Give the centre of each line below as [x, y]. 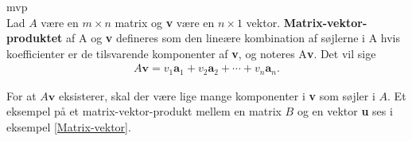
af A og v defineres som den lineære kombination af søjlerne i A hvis [233, 38]
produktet [35, 38]
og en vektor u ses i [345, 111]
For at [21, 95]
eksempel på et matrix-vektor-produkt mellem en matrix [144, 111]
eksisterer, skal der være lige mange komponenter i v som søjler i [217, 95]
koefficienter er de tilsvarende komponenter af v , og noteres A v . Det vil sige [191, 53]
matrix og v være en [165, 22]
